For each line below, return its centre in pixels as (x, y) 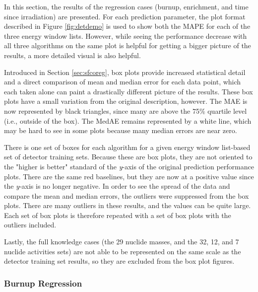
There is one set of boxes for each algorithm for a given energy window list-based (127, 147)
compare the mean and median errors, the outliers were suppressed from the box (127, 195)
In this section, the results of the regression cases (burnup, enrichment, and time (126, 6)
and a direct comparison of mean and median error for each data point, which (123, 82)
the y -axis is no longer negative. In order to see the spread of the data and (117, 186)
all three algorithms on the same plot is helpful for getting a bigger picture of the (128, 45)
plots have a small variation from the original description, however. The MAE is (126, 101)
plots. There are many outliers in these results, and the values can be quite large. (128, 205)
